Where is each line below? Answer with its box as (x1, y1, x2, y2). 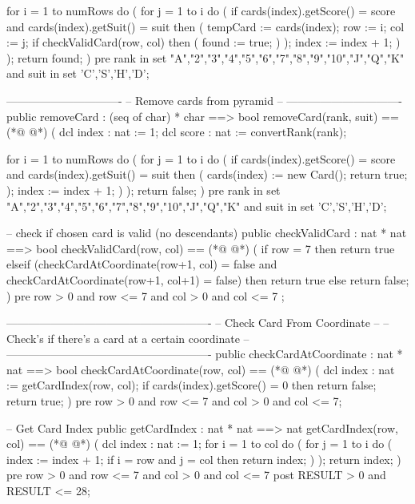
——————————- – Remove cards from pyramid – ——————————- (6, 91, 403, 108)
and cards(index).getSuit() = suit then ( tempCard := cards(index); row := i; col (6, 18, 405, 34)
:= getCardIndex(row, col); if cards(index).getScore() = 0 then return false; (6, 377, 377, 393)
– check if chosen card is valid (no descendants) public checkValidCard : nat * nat (6, 224, 407, 241)
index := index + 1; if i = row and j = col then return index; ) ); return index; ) (6, 450, 401, 467)
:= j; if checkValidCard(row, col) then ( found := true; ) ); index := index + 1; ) (6, 34, 401, 50)
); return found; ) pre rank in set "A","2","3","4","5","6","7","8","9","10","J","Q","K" (6, 49, 405, 66)
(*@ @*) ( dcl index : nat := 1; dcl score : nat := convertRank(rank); (6, 123, 347, 140)
